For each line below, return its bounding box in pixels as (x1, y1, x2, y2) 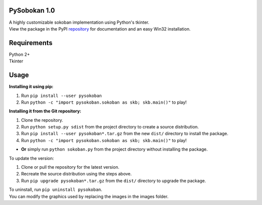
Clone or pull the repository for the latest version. (21, 164, 120, 170)
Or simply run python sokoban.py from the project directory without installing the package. (21, 146, 208, 152)
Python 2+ (9, 51, 30, 57)
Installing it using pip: (9, 84, 53, 90)
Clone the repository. (21, 117, 63, 123)
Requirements (9, 39, 53, 47)
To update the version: (9, 155, 54, 161)
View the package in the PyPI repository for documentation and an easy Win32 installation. (9, 26, 191, 32)
